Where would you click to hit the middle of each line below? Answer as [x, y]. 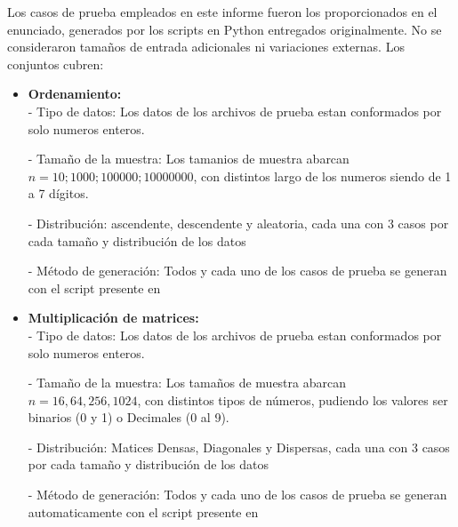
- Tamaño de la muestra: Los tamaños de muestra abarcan [187, 383]
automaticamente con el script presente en [143, 511]
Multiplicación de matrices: [113, 318]
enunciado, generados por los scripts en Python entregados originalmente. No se [225, 29]
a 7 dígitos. [58, 193]
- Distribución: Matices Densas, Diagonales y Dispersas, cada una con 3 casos [239, 447]
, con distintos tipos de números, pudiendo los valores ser [293, 399]
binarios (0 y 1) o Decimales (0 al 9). [129, 417]
